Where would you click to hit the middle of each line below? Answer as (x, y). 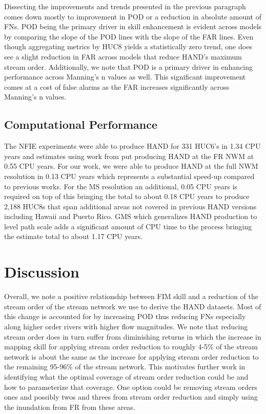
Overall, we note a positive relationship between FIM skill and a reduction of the (131, 296)
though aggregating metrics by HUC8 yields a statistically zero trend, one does (128, 46)
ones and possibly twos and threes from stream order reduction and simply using (131, 397)
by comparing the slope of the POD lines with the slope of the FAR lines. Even (129, 36)
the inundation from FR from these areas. (70, 407)
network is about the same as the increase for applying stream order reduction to (131, 356)
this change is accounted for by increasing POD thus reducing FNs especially (125, 316)
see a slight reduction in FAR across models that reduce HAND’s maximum (123, 56)
